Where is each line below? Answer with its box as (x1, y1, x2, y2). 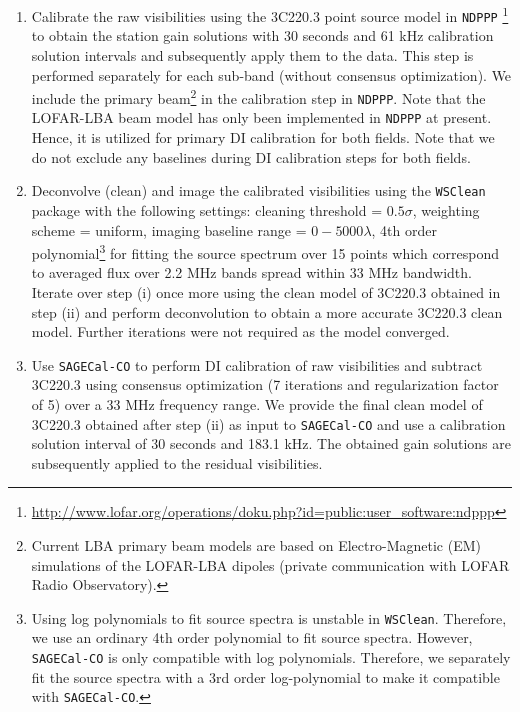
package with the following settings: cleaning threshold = (31, 199, 383, 220)
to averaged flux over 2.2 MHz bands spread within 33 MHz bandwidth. (31, 262, 472, 283)
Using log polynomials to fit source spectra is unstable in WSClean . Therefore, (31, 607, 507, 628)
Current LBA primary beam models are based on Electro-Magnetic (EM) (31, 535, 481, 555)
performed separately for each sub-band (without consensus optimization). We (31, 64, 512, 85)
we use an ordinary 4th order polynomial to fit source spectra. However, (31, 627, 473, 648)
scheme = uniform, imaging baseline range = (31, 219, 307, 240)
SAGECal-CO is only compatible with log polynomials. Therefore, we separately (31, 647, 511, 668)
